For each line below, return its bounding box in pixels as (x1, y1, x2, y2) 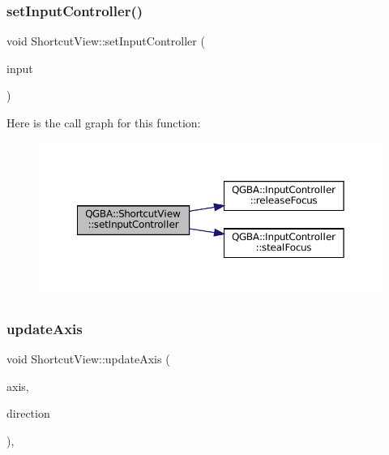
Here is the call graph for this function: (6, 114, 201, 131)
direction (6, 405, 50, 422)
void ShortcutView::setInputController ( (6, 32, 205, 49)
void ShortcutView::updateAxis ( (6, 350, 170, 367)
